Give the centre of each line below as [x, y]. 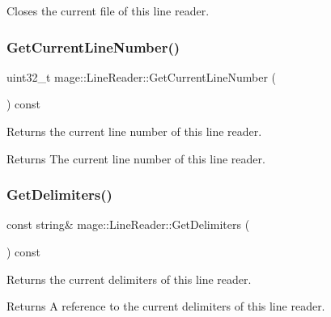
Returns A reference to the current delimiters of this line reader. [166, 306]
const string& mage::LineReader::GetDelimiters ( [128, 224]
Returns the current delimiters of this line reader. [129, 279]
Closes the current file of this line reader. [108, 11]
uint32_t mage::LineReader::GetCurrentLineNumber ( [141, 76]
